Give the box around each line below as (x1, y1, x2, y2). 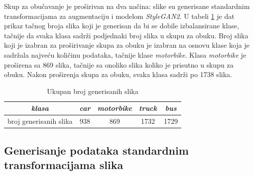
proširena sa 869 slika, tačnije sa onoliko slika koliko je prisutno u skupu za (4, 59, 234, 70)
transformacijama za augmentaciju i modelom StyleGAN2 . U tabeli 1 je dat (4, 10, 235, 21)
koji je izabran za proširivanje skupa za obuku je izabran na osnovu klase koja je (4, 40, 250, 50)
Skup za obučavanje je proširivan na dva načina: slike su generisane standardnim (4, 1, 250, 11)
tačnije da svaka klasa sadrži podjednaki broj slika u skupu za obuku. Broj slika (4, 30, 249, 40)
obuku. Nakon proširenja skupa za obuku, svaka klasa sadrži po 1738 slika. (4, 69, 232, 80)
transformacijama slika (4, 157, 124, 173)
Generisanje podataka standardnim (4, 142, 189, 158)
